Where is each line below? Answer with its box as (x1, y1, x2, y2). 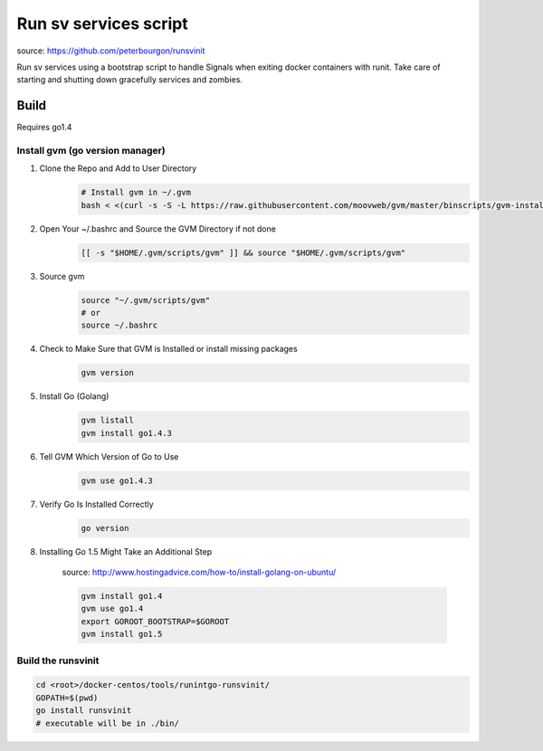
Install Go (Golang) (39, 391, 110, 402)
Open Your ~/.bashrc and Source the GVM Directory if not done (39, 223, 276, 234)
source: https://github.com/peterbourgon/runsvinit (16, 45, 205, 56)
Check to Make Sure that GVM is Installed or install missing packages (39, 344, 298, 355)
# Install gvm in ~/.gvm (81, 187, 192, 198)
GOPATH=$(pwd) (35, 692, 99, 703)
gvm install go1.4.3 (81, 428, 172, 438)
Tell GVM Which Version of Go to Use (39, 451, 179, 461)
